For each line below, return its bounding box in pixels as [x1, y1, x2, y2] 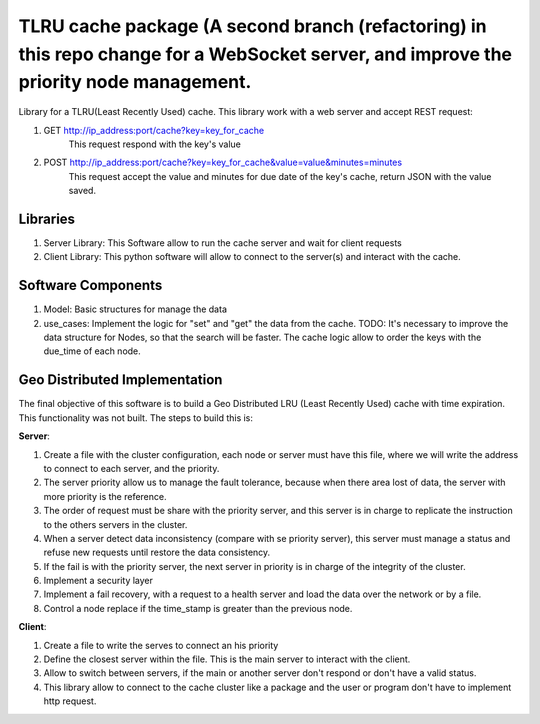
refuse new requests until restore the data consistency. [43, 546, 271, 559]
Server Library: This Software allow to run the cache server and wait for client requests [43, 237, 402, 249]
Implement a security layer [43, 575, 154, 587]
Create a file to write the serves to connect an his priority [43, 639, 279, 651]
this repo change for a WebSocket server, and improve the [18, 43, 512, 65]
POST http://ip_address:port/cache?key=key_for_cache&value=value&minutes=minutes [43, 156, 403, 169]
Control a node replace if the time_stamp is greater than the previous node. [43, 602, 353, 614]
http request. [43, 695, 97, 707]
